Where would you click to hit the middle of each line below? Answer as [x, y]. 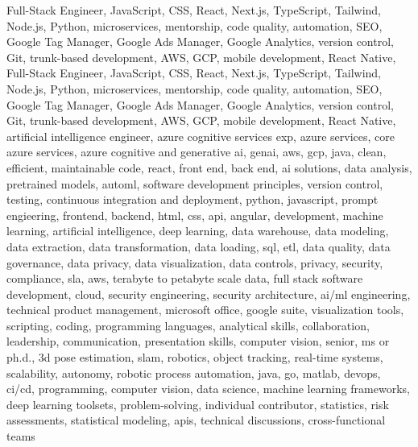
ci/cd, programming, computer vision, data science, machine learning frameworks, [208, 389]
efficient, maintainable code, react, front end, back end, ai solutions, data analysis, [209, 167]
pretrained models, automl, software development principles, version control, [195, 183]
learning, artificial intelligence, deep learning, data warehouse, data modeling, [198, 231]
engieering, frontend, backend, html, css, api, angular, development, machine [195, 215]
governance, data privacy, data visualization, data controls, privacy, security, [195, 262]
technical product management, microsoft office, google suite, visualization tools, [205, 310]
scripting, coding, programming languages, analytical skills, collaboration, [188, 325]
